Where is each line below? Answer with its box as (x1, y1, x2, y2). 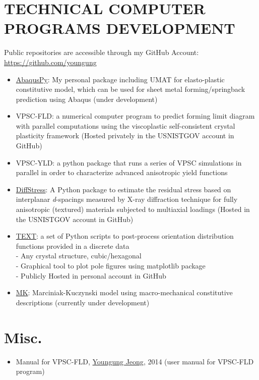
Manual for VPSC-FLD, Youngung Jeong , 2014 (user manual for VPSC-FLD (16, 356, 254, 366)
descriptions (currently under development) (16, 297, 150, 307)
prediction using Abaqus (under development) (16, 93, 158, 104)
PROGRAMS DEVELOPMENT (4, 18, 235, 38)
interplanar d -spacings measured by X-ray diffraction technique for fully (16, 194, 238, 204)
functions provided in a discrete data (16, 240, 129, 251)
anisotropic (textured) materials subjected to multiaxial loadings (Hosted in (16, 204, 250, 214)
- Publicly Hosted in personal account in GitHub (16, 270, 166, 281)
